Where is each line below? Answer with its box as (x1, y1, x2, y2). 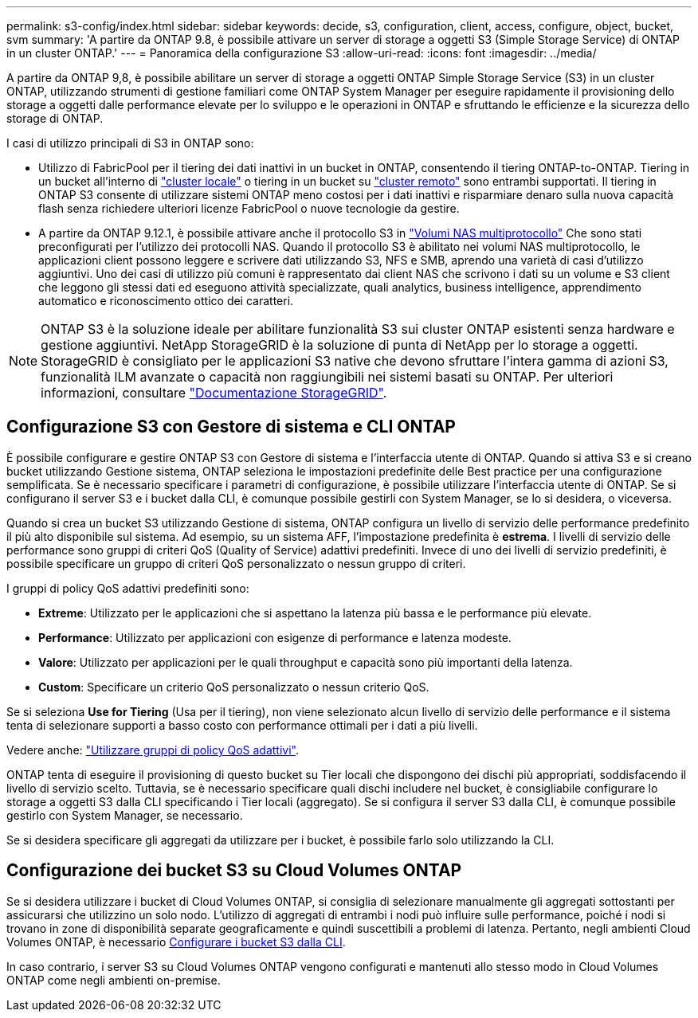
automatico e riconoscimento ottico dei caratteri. (38, 294, 294, 307)
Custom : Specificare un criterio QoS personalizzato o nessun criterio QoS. (38, 679, 429, 694)
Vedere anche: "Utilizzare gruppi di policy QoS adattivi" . (6, 742, 300, 757)
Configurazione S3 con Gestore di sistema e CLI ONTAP (6, 417, 456, 437)
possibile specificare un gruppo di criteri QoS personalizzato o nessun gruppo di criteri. (6, 556, 466, 570)
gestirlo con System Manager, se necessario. (6, 808, 243, 822)
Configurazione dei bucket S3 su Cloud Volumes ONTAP (6, 860, 462, 881)
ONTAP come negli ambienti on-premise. (6, 973, 221, 987)
